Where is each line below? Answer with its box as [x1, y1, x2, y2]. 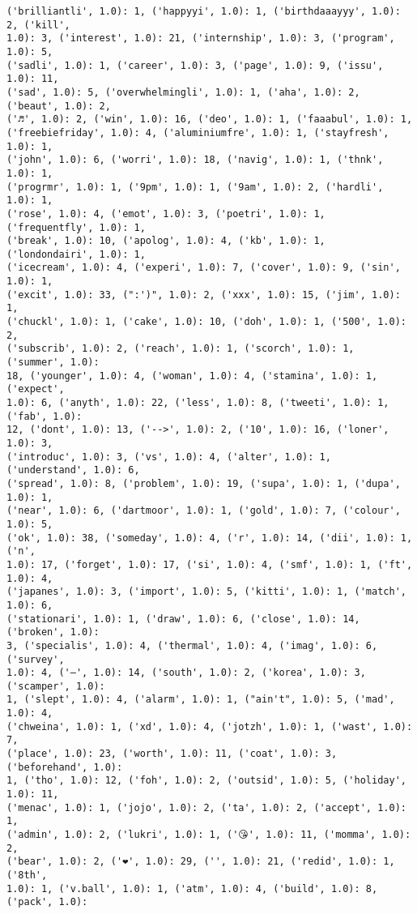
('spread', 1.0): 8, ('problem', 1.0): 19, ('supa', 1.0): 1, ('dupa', [6, 477, 401, 489]
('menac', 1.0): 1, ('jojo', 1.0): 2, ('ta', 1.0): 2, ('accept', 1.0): [6, 801, 406, 814]
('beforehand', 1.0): [6, 761, 123, 773]
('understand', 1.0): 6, [6, 464, 140, 476]
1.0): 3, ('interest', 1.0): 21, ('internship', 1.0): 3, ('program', [6, 32, 395, 45]
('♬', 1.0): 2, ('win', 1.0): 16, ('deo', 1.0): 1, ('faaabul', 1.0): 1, [6, 113, 413, 126]
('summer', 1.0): [6, 357, 100, 369]
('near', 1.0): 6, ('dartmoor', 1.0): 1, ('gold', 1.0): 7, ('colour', [6, 505, 401, 517]
